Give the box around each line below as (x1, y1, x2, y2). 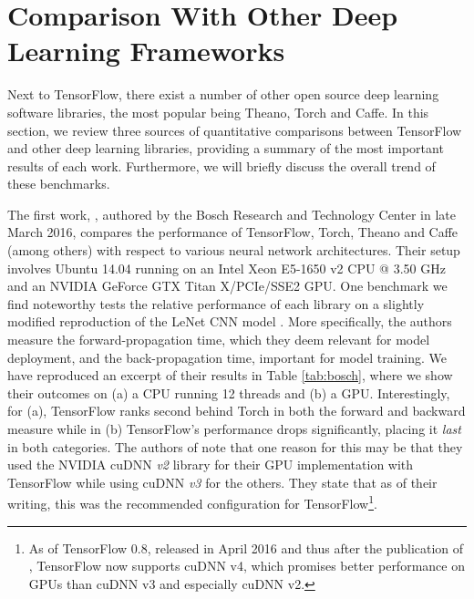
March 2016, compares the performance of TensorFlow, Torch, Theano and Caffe (7, 222, 459, 242)
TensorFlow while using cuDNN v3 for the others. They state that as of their (7, 472, 438, 491)
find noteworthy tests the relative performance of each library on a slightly (7, 294, 425, 313)
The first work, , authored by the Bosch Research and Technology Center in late (7, 204, 456, 223)
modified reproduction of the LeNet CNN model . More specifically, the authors (7, 312, 452, 331)
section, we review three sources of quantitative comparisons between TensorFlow (7, 120, 462, 139)
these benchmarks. (7, 174, 110, 193)
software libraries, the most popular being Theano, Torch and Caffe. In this (7, 102, 429, 121)
